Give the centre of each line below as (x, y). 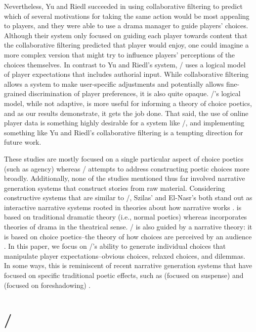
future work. (23, 142)
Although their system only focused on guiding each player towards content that (126, 35)
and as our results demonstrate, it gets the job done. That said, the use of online (126, 113)
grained (15, 93)
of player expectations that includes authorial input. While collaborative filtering (127, 74)
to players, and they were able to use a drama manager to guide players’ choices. (126, 26)
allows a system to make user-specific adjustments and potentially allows (114, 83)
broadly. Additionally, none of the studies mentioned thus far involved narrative (125, 178)
